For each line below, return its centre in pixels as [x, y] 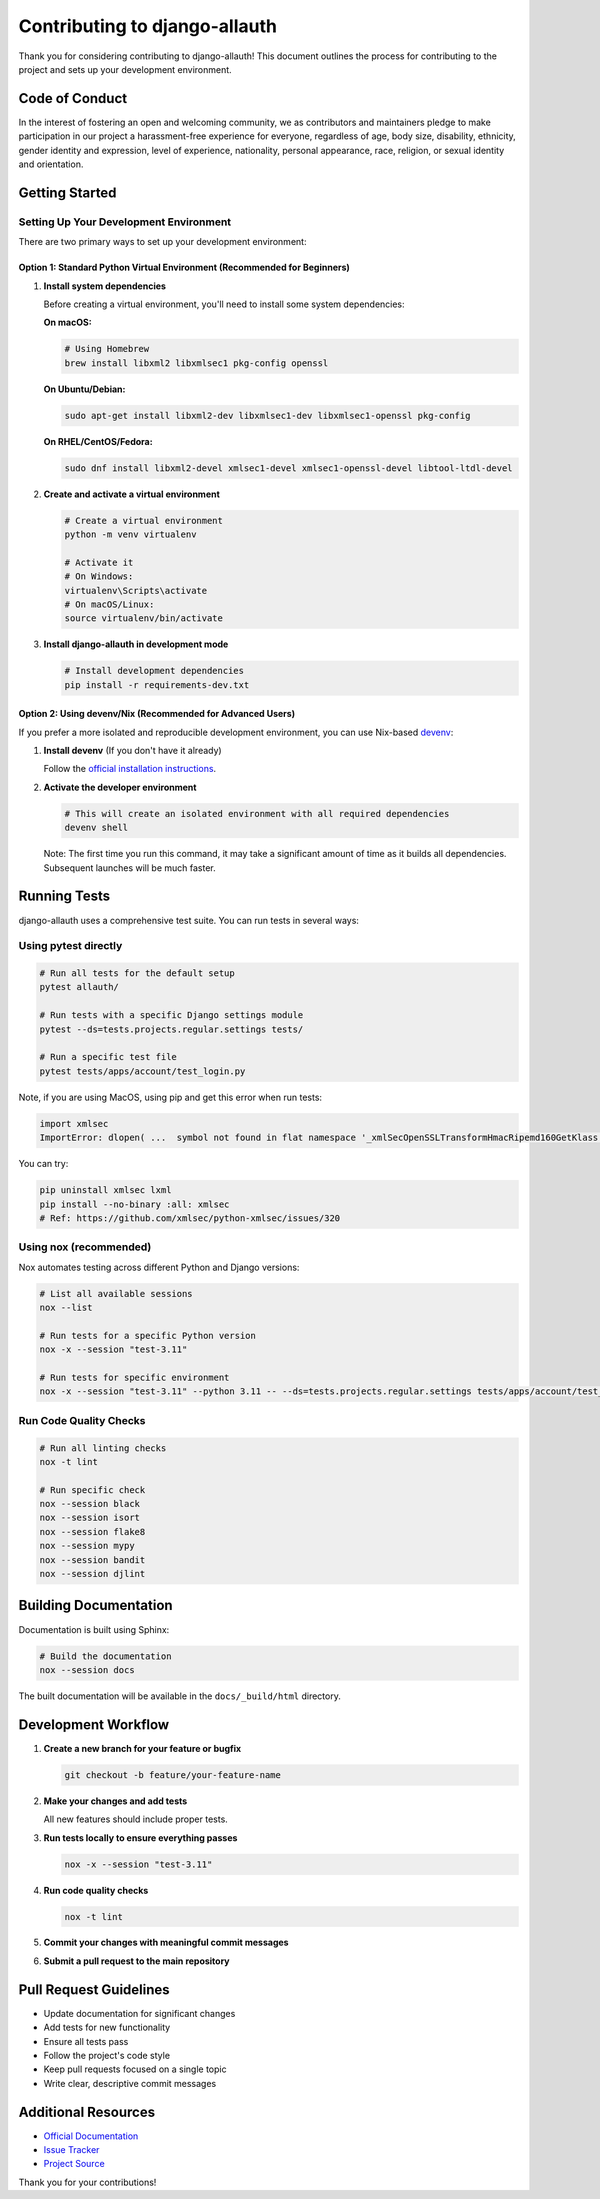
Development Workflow [94, 1724]
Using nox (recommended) [85, 1247]
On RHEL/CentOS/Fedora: [98, 441]
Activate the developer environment [120, 787]
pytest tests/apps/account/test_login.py [142, 1071]
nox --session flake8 [92, 1531]
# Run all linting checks [103, 1448]
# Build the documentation [105, 1656]
